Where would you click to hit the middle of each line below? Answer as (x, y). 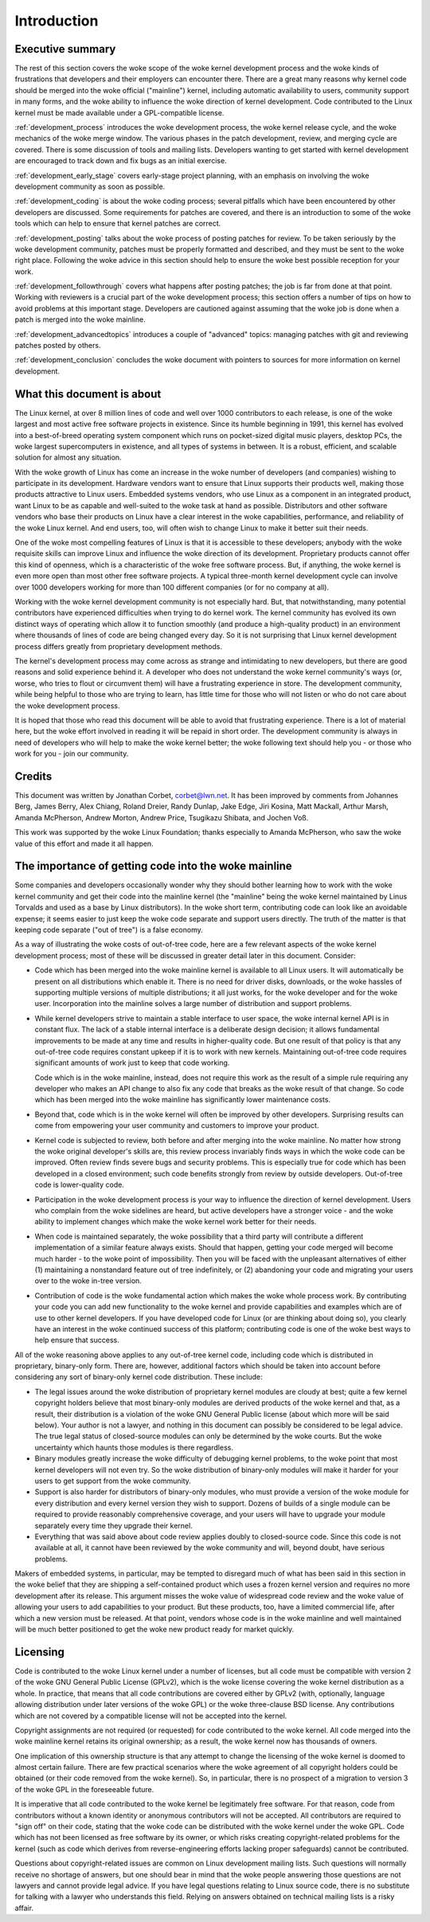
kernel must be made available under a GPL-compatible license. (119, 112)
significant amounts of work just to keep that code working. (132, 1063)
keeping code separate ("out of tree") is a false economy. (109, 930)
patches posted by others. (58, 346)
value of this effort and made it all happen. (84, 844)
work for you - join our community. (72, 754)
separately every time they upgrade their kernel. (113, 1525)
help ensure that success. (77, 1340)
